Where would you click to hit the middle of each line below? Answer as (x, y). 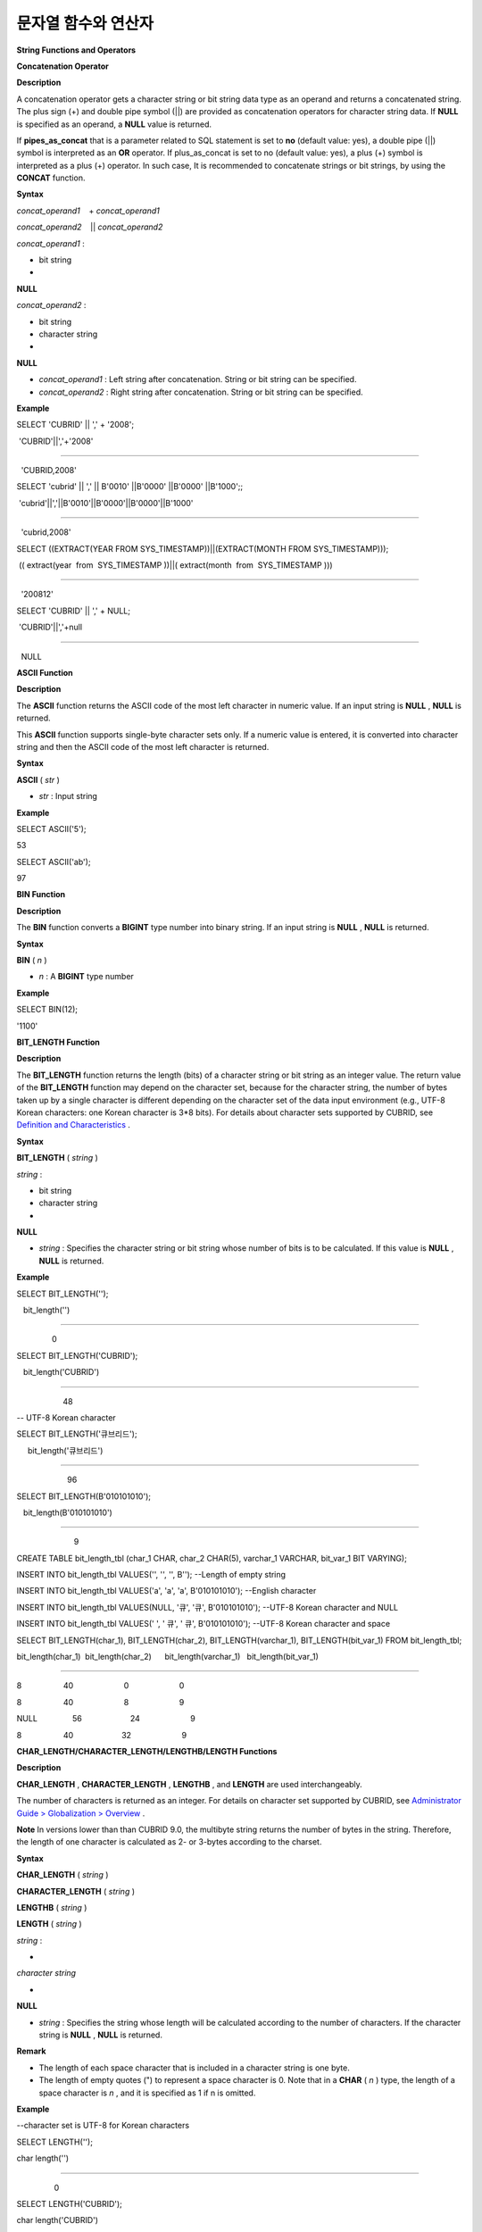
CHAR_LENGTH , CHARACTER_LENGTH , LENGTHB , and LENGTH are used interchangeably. (190, 1784)
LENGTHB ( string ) (52, 1907)
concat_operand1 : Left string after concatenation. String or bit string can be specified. (198, 379)
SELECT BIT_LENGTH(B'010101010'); (84, 1496)
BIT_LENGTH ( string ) (57, 1158)
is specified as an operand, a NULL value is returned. (114, 124)
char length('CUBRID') (57, 2220)
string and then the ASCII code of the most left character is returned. (143, 746)
